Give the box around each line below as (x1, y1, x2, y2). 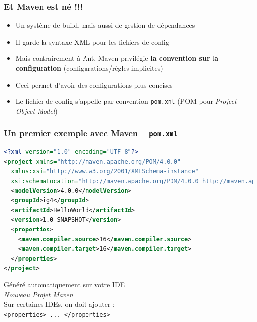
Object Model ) (15, 105, 58, 116)
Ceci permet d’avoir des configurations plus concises (15, 79, 173, 90)
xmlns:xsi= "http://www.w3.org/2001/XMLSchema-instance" (11, 168, 199, 175)
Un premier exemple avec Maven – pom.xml (4, 127, 178, 139)
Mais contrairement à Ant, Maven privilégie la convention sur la (15, 53, 219, 63)
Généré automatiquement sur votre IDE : (4, 279, 129, 289)
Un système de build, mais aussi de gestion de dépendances (15, 20, 195, 30)
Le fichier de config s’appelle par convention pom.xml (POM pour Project (15, 96, 237, 106)
